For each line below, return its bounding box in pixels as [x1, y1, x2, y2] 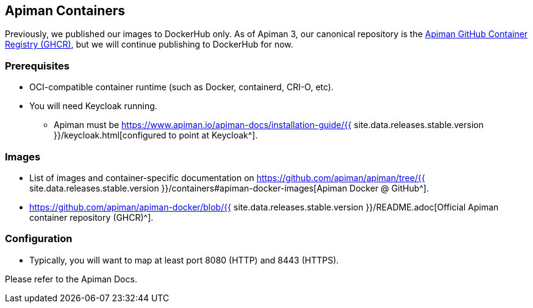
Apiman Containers [5, 3, 126, 18]
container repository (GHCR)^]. [29, 212, 154, 223]
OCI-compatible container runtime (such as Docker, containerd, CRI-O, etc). [29, 82, 334, 93]
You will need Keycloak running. [29, 101, 157, 112]
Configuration [5, 232, 73, 245]
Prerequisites [5, 59, 70, 72]
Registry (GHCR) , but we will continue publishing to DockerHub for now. [5, 39, 293, 50]
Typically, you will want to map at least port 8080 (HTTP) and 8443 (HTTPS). [29, 254, 339, 265]
